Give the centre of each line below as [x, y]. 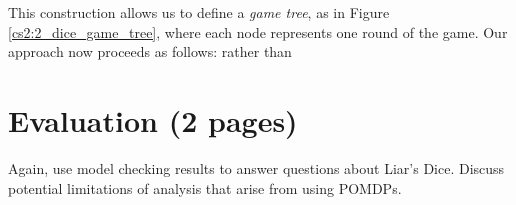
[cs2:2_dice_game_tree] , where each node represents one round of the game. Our [258, 31]
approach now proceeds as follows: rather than [150, 51]
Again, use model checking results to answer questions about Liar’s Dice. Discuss [256, 167]
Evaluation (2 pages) [153, 119]
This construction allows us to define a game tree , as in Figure [199, 12]
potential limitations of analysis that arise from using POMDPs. [205, 187]
